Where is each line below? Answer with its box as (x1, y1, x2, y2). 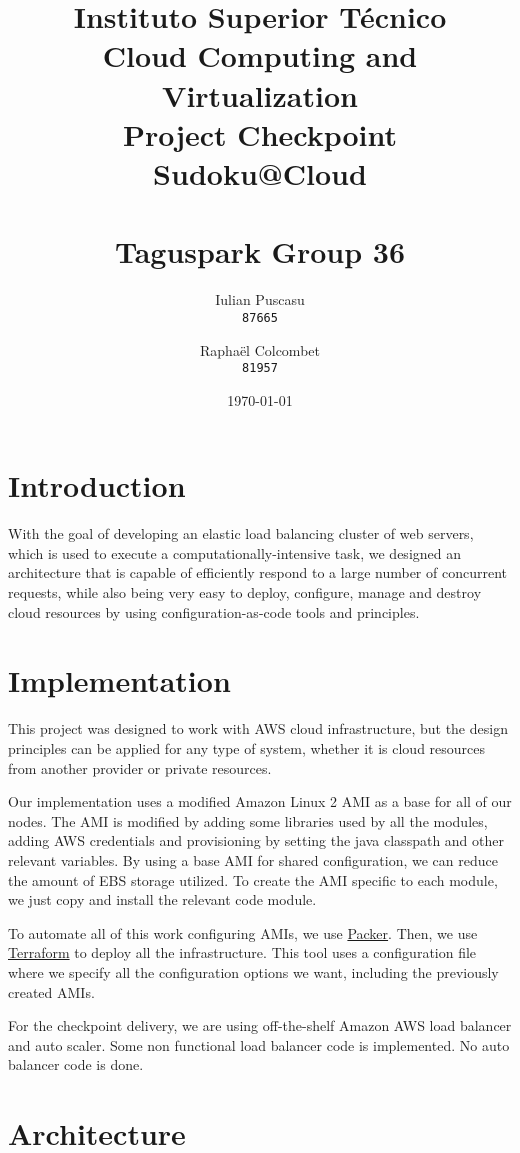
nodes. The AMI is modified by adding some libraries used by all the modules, (8, 810, 488, 831)
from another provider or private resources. (8, 757, 272, 778)
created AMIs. (8, 981, 95, 1002)
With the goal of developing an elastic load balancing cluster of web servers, (8, 523, 474, 544)
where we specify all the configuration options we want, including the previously (8, 961, 499, 982)
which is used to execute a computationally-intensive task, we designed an (8, 542, 462, 563)
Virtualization (162, 74, 358, 115)
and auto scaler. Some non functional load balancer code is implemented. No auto (8, 1034, 510, 1055)
